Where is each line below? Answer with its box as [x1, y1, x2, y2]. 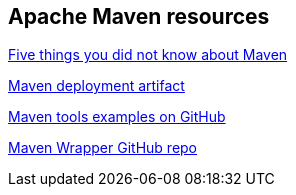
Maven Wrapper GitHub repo [8, 139, 198, 157]
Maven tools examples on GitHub [8, 108, 226, 126]
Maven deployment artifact [8, 77, 185, 95]
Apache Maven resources [8, 4, 270, 29]
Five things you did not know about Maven [8, 46, 288, 64]
